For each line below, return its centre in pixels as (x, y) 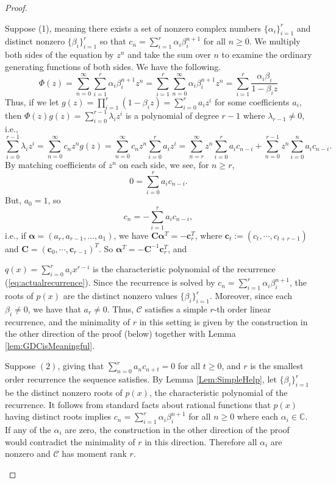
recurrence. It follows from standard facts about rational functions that (138, 404)
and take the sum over (169, 55)
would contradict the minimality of (70, 441)
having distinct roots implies (58, 416)
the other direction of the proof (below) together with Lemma (120, 333)
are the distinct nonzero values (120, 296)
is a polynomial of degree (172, 115)
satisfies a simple (176, 308)
